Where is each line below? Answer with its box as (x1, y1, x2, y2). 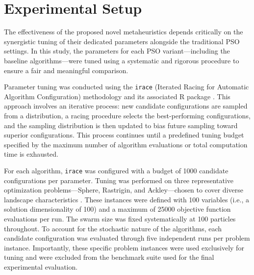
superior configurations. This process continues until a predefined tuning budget (4, 130, 244, 140)
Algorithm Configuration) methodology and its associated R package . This (4, 91, 230, 101)
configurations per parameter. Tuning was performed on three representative (4, 175, 234, 185)
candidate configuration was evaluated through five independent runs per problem (4, 233, 250, 243)
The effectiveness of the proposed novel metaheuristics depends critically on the (4, 27, 243, 37)
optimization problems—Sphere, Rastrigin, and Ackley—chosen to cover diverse (4, 185, 243, 195)
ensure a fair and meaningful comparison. (4, 65, 128, 75)
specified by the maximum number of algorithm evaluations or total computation (4, 139, 248, 149)
